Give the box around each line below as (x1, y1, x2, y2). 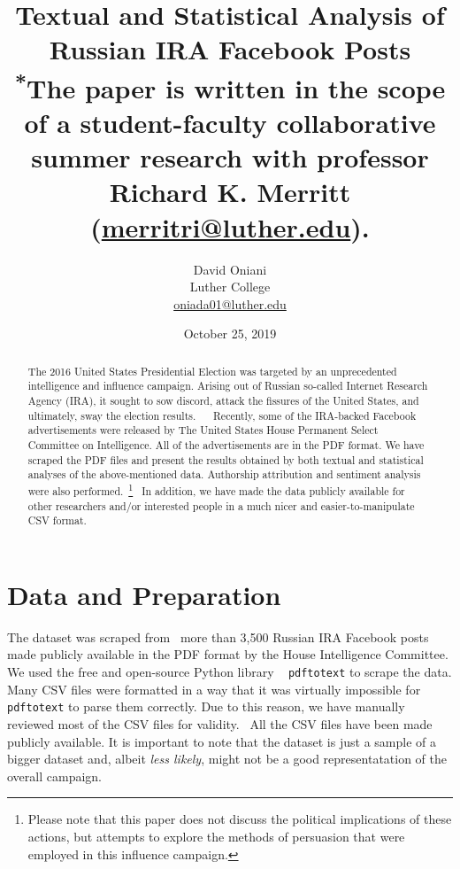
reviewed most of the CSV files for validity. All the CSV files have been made (7, 714, 433, 733)
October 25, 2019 (183, 324, 277, 343)
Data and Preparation (7, 576, 281, 612)
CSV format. (27, 513, 87, 528)
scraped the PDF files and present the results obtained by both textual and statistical (27, 452, 424, 467)
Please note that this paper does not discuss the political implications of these (27, 810, 452, 828)
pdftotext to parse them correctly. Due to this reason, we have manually (7, 697, 405, 716)
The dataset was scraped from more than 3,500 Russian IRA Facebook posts (7, 627, 429, 646)
